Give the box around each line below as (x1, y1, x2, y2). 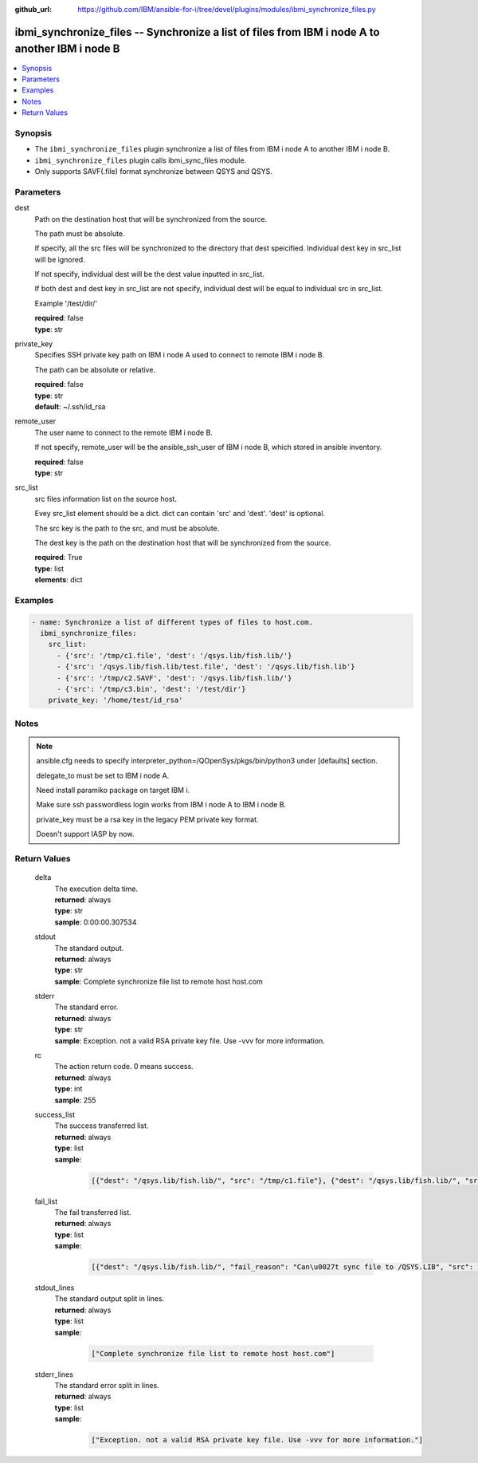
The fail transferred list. (54, 1207, 131, 1217)
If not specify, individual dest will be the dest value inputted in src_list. (34, 270, 264, 279)
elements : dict (34, 575, 83, 585)
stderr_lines (34, 1369, 73, 1379)
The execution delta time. (54, 884, 139, 893)
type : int (54, 1084, 83, 1094)
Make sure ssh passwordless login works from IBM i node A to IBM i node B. (36, 800, 287, 810)
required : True (34, 553, 83, 562)
